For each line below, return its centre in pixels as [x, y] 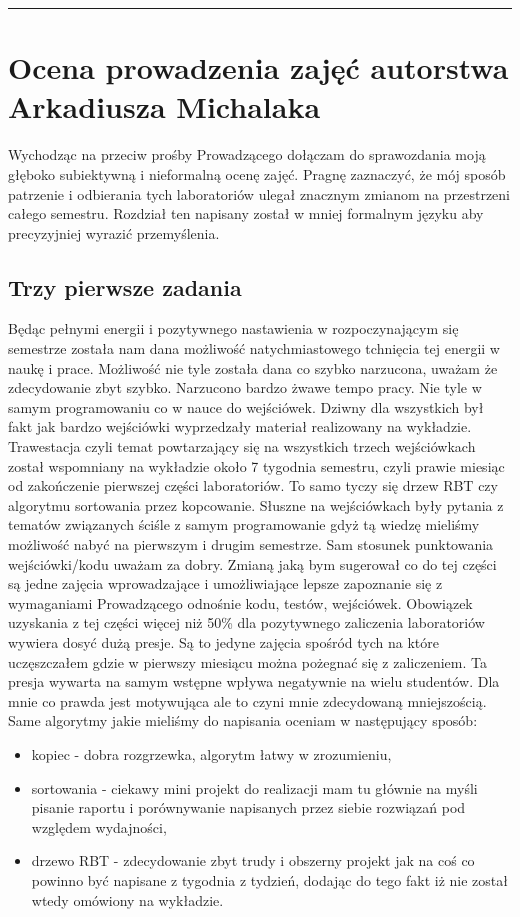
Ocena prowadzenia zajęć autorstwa [258, 67]
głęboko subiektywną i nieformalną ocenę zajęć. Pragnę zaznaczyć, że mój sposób [257, 173]
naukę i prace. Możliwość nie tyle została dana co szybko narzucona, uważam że [253, 367]
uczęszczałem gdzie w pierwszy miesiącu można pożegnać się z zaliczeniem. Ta [247, 661]
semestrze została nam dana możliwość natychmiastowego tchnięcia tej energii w [254, 348]
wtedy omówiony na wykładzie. [127, 899]
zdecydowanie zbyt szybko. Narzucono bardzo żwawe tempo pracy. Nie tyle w [245, 387]
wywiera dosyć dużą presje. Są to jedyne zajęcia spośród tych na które [223, 641]
